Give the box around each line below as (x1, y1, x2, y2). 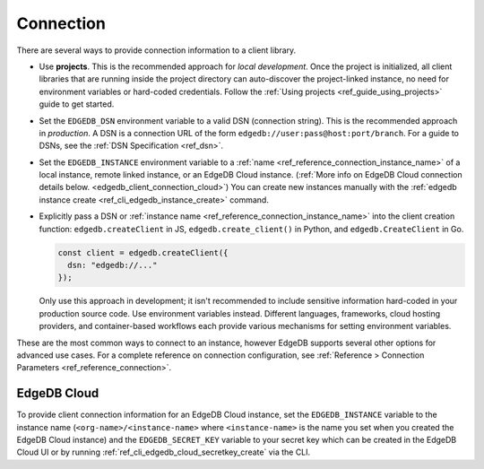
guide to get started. (39, 99, 115, 109)
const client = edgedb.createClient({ (57, 248, 229, 257)
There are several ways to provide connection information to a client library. (16, 45, 297, 56)
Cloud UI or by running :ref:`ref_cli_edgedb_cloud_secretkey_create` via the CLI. (16, 447, 311, 457)
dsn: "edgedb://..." (67, 260, 158, 270)
